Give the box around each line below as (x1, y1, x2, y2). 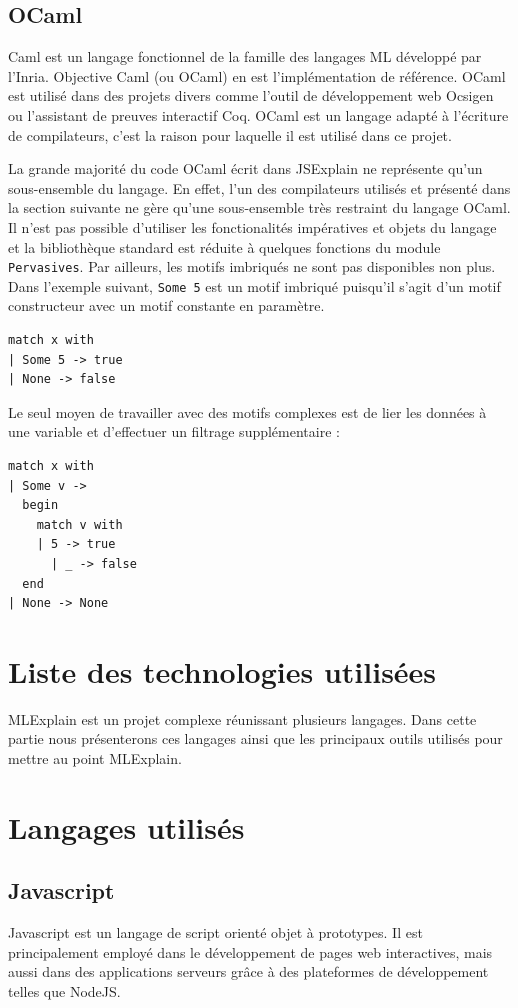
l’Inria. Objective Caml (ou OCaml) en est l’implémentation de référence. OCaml (8, 65, 506, 86)
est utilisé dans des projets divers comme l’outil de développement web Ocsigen (8, 85, 494, 106)
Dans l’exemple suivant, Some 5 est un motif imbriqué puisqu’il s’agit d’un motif (8, 275, 501, 296)
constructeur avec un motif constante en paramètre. (8, 295, 325, 316)
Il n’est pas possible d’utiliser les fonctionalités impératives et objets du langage (8, 216, 497, 237)
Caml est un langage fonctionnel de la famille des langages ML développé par (8, 46, 482, 67)
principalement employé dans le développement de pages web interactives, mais (8, 941, 493, 962)
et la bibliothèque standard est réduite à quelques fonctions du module (8, 236, 441, 257)
